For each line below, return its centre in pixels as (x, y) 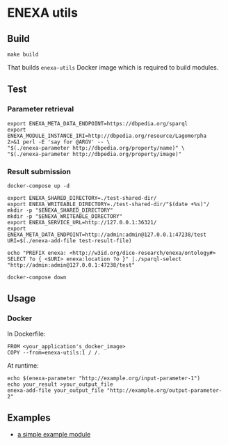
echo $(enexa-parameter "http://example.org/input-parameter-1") (104, 378)
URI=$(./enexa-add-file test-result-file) (70, 241)
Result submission (39, 171)
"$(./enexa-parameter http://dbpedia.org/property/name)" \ (96, 148)
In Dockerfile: (26, 334)
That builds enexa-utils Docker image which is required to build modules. (113, 67)
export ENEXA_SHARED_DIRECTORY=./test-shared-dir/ (82, 198)
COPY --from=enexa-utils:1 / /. (54, 352)
